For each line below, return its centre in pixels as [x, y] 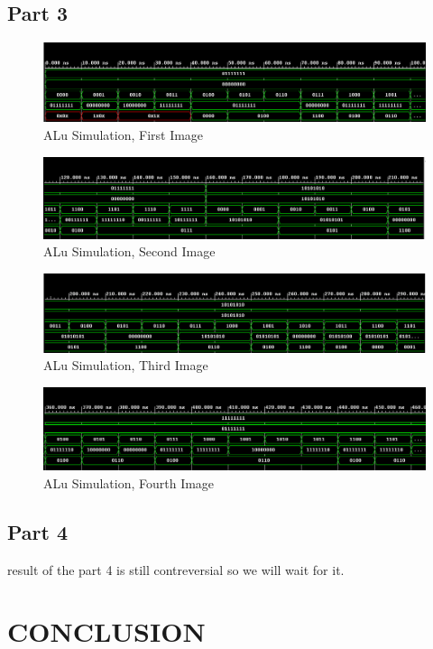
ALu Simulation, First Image [124, 134]
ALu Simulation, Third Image [126, 365]
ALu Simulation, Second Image [129, 251]
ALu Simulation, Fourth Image [129, 482]
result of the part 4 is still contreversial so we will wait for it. [176, 569]
